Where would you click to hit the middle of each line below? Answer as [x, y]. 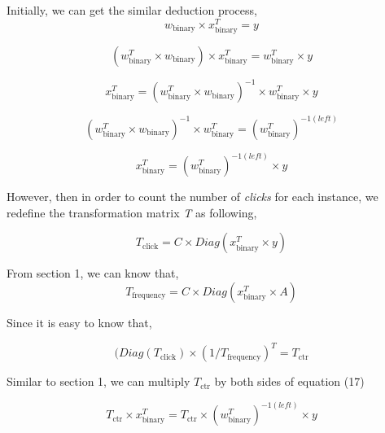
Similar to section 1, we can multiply [98, 381]
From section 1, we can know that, [93, 273]
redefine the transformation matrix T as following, [132, 212]
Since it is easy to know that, [79, 322]
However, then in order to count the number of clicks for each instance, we [192, 197]
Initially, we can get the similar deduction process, [132, 10]
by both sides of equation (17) [289, 381]
